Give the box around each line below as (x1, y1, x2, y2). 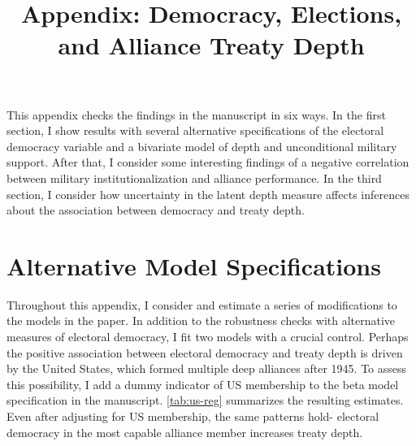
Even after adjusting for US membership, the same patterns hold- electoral (6, 408, 379, 424)
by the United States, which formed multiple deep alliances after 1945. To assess (6, 360, 407, 377)
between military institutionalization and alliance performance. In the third (6, 169, 382, 186)
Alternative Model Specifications (6, 249, 381, 282)
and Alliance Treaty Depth (58, 28, 365, 62)
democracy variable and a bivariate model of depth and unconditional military (6, 137, 397, 154)
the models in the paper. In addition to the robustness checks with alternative (6, 312, 396, 329)
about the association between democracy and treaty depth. (6, 201, 305, 219)
